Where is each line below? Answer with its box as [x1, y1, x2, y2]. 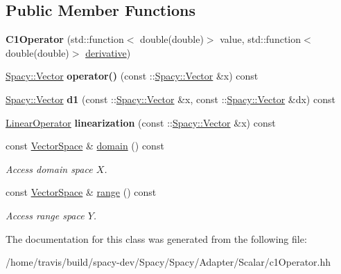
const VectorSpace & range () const [6, 185, 157, 199]
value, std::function [220, 32, 301, 46]
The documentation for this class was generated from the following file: [6, 231, 307, 246]
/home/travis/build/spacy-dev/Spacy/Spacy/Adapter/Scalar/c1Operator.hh [6, 255, 331, 269]
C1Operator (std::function [6, 32, 124, 46]
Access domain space [6, 161, 93, 176]
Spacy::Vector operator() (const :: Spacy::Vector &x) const [6, 68, 259, 83]
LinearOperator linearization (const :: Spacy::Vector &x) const [6, 115, 276, 129]
